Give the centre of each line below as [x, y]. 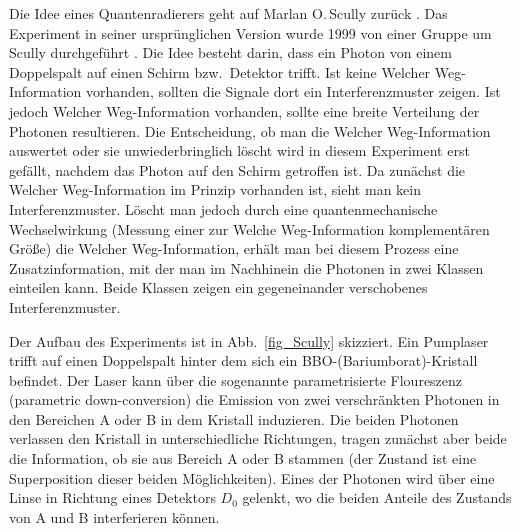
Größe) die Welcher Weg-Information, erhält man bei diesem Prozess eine [234, 248]
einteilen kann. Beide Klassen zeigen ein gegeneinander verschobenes [218, 287]
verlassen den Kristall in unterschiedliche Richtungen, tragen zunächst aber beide [258, 438]
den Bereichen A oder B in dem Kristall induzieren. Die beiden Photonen [234, 418]
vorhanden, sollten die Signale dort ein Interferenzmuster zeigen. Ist [293, 91]
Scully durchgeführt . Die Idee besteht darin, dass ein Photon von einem [230, 52]
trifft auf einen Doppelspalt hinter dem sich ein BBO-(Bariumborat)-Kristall [243, 360]
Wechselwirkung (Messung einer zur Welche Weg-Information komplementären [249, 228]
